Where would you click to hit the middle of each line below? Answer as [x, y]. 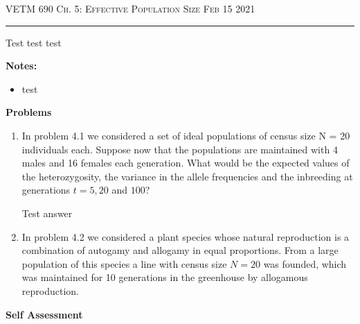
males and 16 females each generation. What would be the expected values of [186, 163]
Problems [29, 112]
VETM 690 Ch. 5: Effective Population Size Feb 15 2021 [130, 8]
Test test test [34, 42]
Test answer [47, 213]
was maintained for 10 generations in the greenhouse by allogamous [165, 277]
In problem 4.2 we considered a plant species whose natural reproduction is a [186, 236]
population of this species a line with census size [124, 263]
